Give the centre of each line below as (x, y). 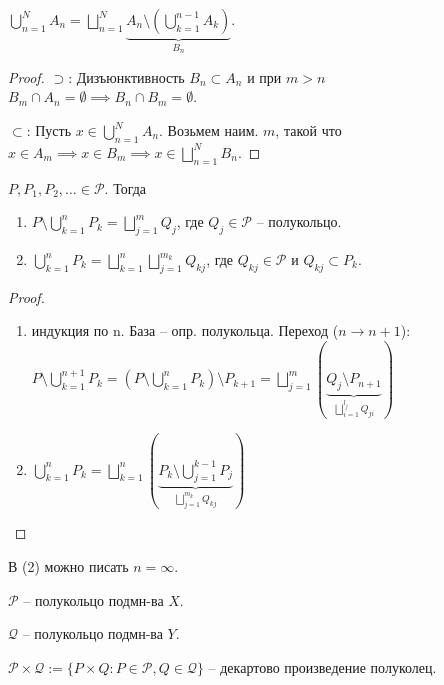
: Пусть (49, 130)
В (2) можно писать (68, 566)
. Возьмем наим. (209, 130)
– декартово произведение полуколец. (322, 666)
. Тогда (125, 187)
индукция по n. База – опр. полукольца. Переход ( (185, 330)
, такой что (308, 130)
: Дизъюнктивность (126, 76)
